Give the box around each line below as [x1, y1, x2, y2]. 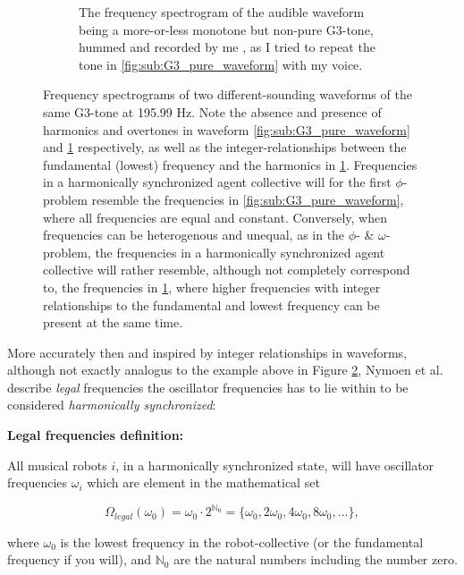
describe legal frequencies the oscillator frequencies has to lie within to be [7, 377, 409, 396]
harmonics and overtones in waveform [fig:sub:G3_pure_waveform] [43, 120, 410, 139]
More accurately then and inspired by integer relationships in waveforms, [7, 342, 408, 361]
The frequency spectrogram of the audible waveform [79, 3, 365, 21]
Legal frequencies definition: [7, 426, 184, 444]
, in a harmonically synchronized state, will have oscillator [115, 455, 434, 474]
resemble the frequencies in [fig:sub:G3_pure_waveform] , [91, 190, 404, 208]
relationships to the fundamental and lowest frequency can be [43, 295, 380, 314]
